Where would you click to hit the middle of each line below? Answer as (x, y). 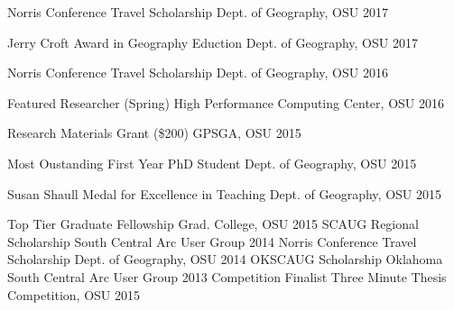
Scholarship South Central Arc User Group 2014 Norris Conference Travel (212, 241)
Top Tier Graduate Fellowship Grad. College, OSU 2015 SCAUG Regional (213, 224)
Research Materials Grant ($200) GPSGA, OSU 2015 (154, 133)
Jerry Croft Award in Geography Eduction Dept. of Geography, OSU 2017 (213, 42)
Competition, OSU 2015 (74, 294)
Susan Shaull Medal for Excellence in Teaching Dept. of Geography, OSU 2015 (225, 193)
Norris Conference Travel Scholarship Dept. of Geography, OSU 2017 (198, 12)
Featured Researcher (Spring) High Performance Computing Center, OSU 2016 (226, 102)
